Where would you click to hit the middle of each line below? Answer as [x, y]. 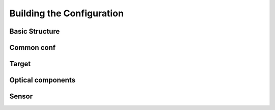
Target [20, 64]
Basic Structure [35, 31]
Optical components [43, 80]
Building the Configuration [67, 13]
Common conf [33, 48]
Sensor [21, 97]
